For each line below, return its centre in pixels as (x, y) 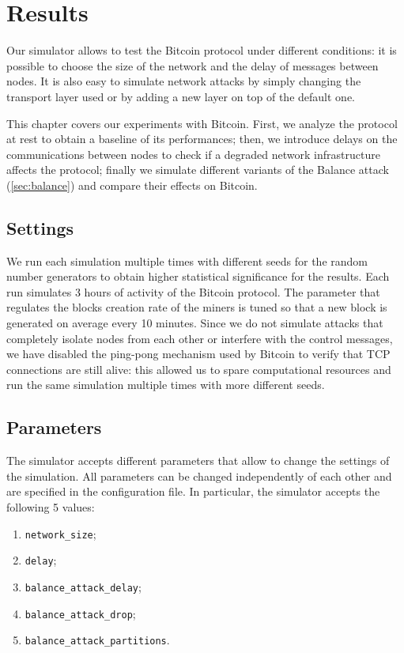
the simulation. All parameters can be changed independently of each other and (199, 476)
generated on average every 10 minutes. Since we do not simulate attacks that (195, 323)
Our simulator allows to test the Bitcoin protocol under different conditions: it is (202, 50)
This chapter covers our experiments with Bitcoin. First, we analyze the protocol (202, 123)
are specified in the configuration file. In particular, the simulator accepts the (193, 491)
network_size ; (60, 533)
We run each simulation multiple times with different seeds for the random (187, 260)
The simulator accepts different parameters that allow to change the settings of (198, 460)
